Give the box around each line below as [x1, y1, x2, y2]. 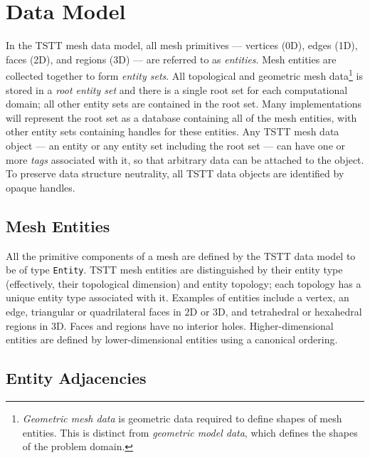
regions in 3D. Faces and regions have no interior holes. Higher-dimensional [6, 318, 334, 333]
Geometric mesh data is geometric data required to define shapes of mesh [22, 410, 342, 425]
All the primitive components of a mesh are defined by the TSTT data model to [6, 248, 356, 263]
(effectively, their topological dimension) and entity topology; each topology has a [6, 276, 361, 291]
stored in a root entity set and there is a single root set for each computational [6, 82, 348, 97]
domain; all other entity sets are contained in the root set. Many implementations [6, 96, 362, 111]
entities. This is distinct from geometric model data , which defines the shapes [22, 425, 358, 439]
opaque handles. [6, 179, 75, 194]
